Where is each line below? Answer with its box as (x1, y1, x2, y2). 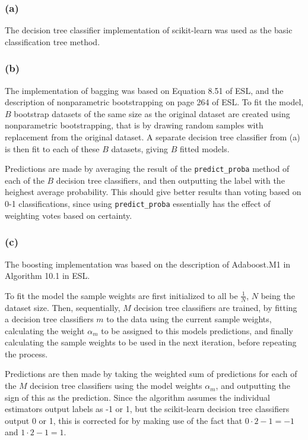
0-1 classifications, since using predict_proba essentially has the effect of (5, 197, 271, 210)
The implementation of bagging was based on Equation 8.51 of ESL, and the (5, 84, 284, 96)
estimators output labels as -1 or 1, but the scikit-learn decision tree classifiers (5, 403, 290, 415)
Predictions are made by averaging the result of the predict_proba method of (5, 162, 290, 175)
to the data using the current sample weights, (106, 313, 272, 325)
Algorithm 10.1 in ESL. (5, 269, 90, 282)
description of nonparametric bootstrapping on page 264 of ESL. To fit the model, (5, 96, 304, 108)
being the (261, 289, 295, 301)
